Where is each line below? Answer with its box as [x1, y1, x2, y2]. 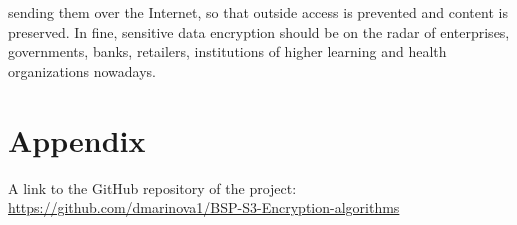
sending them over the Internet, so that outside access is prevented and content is [8, 2, 508, 22]
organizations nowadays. [8, 60, 156, 81]
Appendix [8, 119, 146, 160]
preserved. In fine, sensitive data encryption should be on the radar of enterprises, [8, 21, 510, 42]
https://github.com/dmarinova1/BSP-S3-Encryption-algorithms [8, 197, 400, 218]
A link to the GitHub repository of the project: [8, 177, 297, 198]
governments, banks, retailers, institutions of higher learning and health [8, 41, 447, 62]
